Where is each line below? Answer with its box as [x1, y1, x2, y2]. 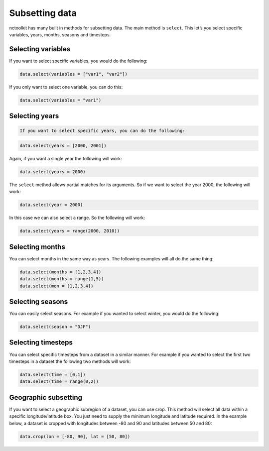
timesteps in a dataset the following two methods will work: [9, 358, 131, 364]
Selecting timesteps [9, 338, 73, 347]
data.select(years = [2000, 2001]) [19, 142, 107, 148]
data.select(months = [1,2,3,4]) [19, 269, 102, 275]
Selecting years [9, 112, 59, 120]
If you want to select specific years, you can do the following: [19, 128, 185, 134]
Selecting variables [9, 45, 71, 53]
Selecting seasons [9, 297, 68, 306]
